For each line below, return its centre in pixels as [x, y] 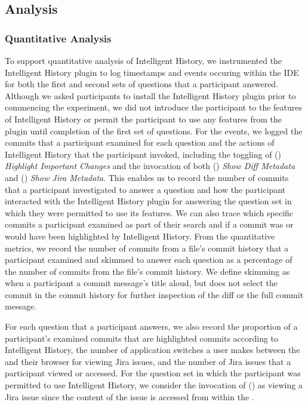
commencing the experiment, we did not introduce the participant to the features [154, 107]
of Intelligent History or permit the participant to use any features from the [144, 119]
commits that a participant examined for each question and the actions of [140, 142]
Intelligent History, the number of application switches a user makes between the [153, 350]
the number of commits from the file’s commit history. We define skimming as [147, 271]
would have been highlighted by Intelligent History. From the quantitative [140, 236]
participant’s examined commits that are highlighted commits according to [142, 338]
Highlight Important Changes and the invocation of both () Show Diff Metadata [150, 166]
